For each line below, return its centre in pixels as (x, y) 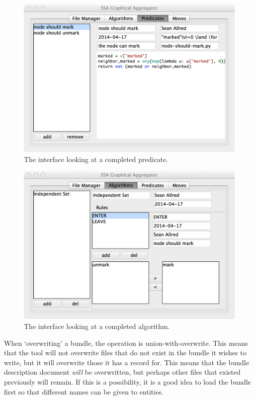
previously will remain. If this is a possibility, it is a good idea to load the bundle (127, 382)
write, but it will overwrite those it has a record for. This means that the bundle (127, 362)
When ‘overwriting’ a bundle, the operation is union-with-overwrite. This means (126, 343)
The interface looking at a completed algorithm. (97, 326)
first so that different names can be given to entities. (84, 391)
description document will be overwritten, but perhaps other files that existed (122, 372)
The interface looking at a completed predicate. (96, 159)
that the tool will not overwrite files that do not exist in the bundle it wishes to (125, 353)
